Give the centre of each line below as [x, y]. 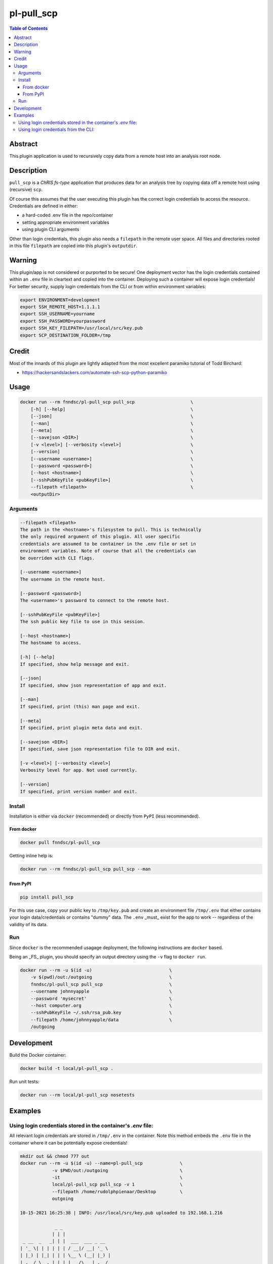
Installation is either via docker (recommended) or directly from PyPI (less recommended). [105, 816]
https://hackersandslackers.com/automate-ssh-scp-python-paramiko [95, 373]
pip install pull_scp [47, 897]
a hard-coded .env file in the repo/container [67, 215]
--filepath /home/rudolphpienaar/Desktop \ [117, 1191]
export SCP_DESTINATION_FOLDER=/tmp [65, 335]
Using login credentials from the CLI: [56, 129]
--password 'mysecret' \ [101, 998]
